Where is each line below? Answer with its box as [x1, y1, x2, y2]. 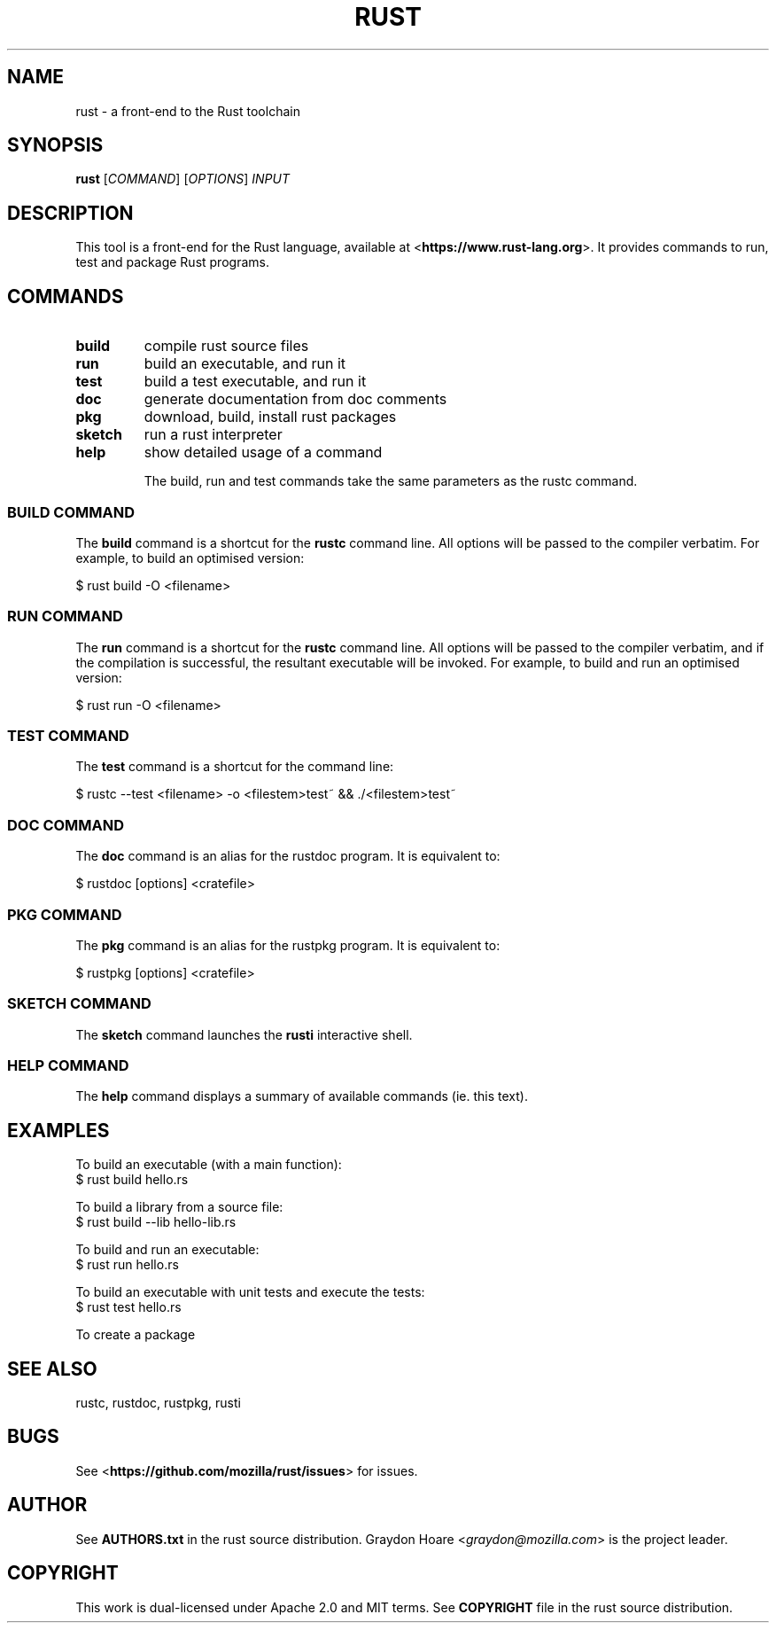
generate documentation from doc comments [144, 390, 447, 409]
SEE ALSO [7, 1357, 97, 1380]
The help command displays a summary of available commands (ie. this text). [75, 1088, 528, 1104]
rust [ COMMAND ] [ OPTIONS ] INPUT [75, 171, 290, 187]
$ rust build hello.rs [75, 1172, 189, 1188]
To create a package [75, 1327, 196, 1343]
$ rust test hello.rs [75, 1299, 182, 1315]
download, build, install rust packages [144, 408, 397, 426]
